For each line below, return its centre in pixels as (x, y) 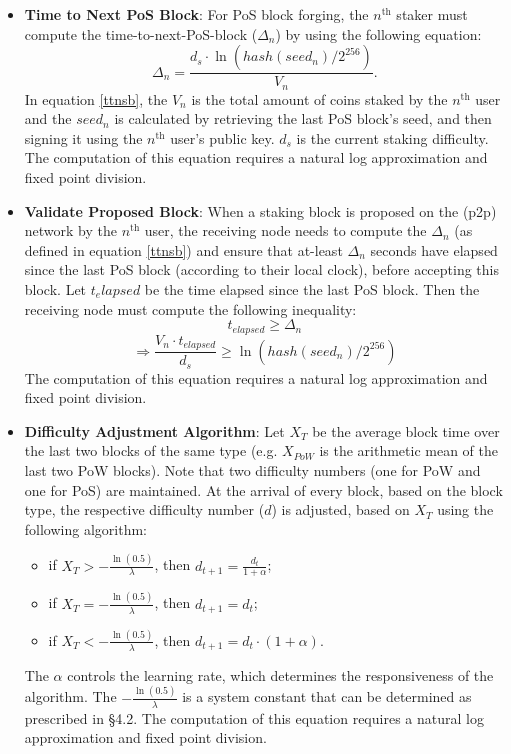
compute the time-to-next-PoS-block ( (141, 33)
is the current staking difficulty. (392, 137)
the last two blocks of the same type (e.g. (151, 450)
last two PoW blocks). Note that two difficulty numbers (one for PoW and (252, 469)
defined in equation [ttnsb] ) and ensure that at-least (183, 249)
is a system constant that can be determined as (327, 696)
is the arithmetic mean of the (408, 450)
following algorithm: (85, 528)
